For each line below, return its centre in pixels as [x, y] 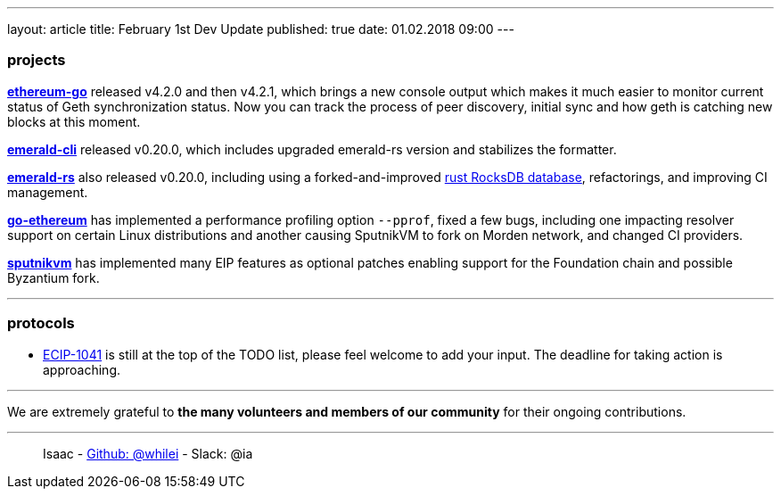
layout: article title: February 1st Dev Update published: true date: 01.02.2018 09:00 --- [261, 29]
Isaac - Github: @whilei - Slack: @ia [148, 453]
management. [48, 192]
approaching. [82, 369]
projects [37, 60]
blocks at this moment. [74, 121]
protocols [41, 323]
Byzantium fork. [53, 277]
